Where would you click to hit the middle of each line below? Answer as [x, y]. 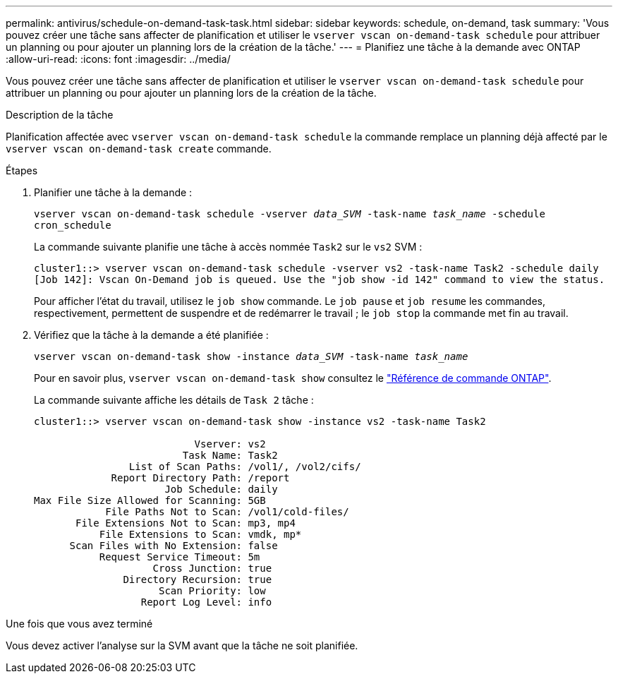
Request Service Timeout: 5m [180, 557]
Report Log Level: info [206, 602]
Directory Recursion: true [198, 579]
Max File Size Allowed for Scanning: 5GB [150, 500]
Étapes [22, 170]
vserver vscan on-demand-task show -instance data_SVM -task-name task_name [251, 356]
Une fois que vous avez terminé [79, 624]
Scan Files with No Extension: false [174, 546]
